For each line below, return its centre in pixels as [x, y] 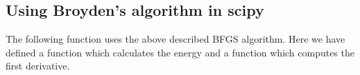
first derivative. [38, 66]
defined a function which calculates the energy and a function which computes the [180, 52]
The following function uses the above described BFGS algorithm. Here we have [175, 39]
